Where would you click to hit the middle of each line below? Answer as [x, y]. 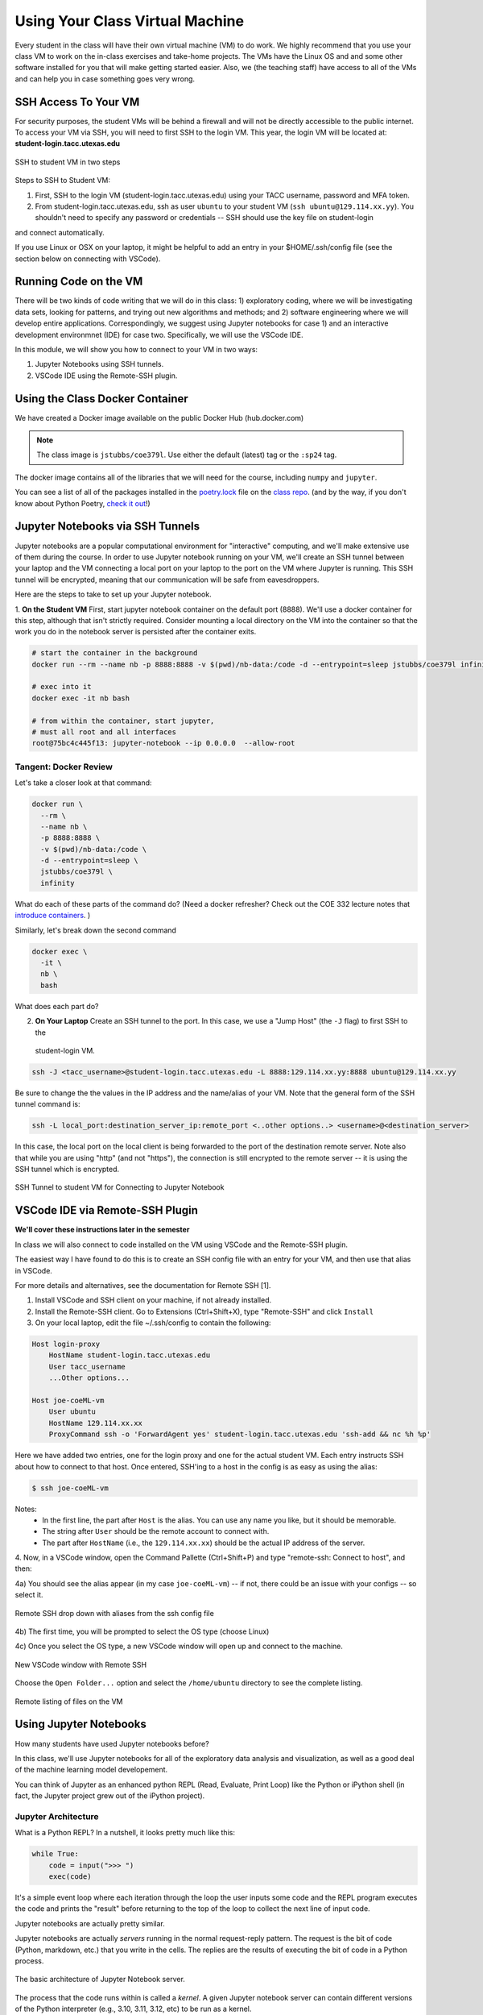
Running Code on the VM [79, 282]
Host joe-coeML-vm [68, 1400]
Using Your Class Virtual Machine [130, 21]
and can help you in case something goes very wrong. [105, 79]
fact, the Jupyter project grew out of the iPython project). [110, 1796]
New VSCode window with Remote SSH [81, 1664]
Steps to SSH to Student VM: [63, 181]
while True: [56, 1854]
